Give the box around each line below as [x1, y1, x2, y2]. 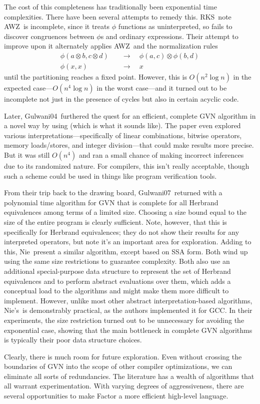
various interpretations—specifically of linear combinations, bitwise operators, [4, 130, 242, 140]
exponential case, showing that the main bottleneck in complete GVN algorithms [4, 324, 252, 335]
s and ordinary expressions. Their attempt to [100, 31, 238, 41]
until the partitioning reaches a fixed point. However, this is [4, 72, 187, 82]
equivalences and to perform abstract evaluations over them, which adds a [4, 275, 231, 286]
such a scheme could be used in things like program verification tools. [4, 170, 217, 181]
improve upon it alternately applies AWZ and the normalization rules [4, 41, 218, 51]
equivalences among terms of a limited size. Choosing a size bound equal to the [4, 207, 246, 217]
